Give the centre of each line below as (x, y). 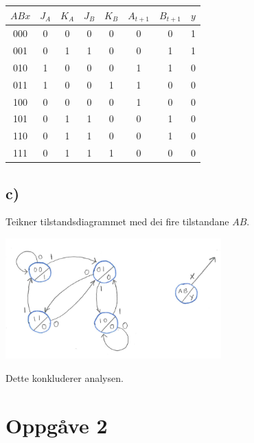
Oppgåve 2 (57, 425)
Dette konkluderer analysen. (65, 377)
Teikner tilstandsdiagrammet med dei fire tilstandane (117, 221)
